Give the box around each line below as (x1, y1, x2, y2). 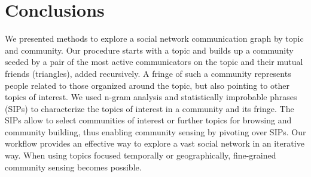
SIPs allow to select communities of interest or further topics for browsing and (5, 114, 292, 126)
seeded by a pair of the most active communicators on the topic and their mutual (5, 55, 303, 68)
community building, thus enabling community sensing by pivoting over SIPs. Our (5, 125, 306, 138)
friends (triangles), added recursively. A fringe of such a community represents (5, 67, 291, 79)
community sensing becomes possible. (5, 160, 142, 173)
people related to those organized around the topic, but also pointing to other (5, 79, 289, 91)
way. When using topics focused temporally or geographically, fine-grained (5, 149, 276, 162)
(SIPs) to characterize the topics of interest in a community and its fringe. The (5, 102, 294, 114)
